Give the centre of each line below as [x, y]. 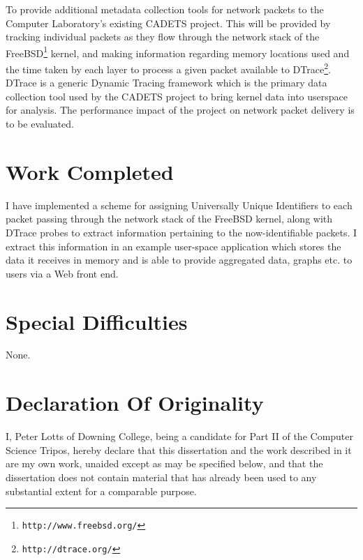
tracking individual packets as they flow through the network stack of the [163, 37]
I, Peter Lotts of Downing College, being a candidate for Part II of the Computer [180, 436]
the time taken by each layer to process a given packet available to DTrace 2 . [168, 68]
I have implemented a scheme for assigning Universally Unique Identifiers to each [179, 205]
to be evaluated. [40, 124]
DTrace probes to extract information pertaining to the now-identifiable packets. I [181, 232]
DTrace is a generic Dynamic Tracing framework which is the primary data [166, 83]
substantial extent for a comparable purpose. [101, 491]
